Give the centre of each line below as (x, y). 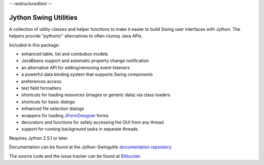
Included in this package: (34, 45)
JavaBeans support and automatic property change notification (85, 61)
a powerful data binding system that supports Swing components (87, 74)
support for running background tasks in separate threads (80, 129)
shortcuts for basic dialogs (48, 102)
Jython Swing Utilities (43, 17)
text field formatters (41, 88)
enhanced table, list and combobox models (65, 54)
